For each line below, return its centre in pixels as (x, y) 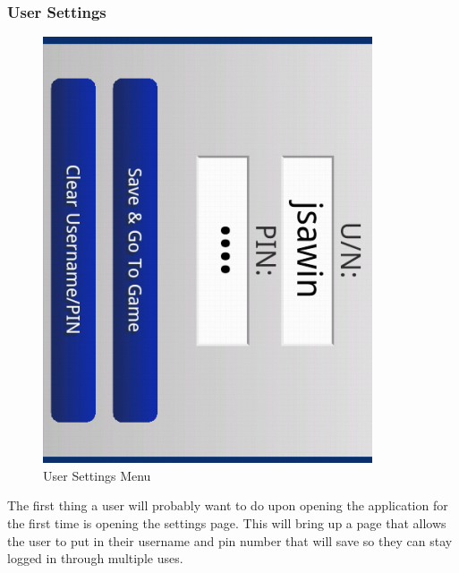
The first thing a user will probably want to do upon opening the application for (228, 505)
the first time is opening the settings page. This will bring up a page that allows (227, 523)
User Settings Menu (97, 475)
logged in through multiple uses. (95, 558)
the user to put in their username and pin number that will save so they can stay (230, 540)
